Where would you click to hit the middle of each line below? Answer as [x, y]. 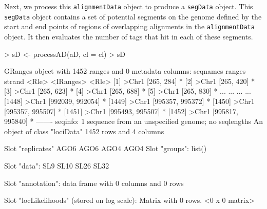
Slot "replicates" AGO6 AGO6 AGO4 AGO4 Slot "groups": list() [106, 148]
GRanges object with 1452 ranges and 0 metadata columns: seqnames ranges [125, 71]
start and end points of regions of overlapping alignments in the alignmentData [129, 26]
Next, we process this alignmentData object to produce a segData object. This [129, 6]
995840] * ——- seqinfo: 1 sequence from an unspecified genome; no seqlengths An [133, 121]
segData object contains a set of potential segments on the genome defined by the [133, 16]
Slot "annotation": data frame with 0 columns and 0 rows [94, 183]
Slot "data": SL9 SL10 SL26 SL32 [57, 165]
